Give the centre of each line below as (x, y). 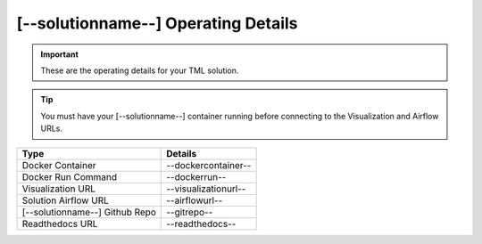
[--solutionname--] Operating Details (157, 23)
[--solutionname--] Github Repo (89, 212)
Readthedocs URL (60, 224)
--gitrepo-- (190, 212)
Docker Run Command (70, 176)
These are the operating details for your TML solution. (140, 70)
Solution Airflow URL (65, 200)
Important (60, 54)
